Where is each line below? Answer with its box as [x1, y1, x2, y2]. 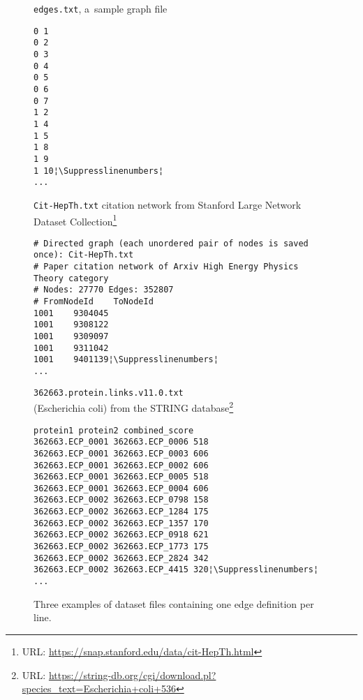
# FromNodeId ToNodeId [34, 297, 154, 307]
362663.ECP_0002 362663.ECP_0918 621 [34, 530, 209, 540]
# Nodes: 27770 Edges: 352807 [34, 285, 174, 295]
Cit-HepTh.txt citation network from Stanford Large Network [34, 197, 302, 211]
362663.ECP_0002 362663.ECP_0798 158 [34, 495, 209, 505]
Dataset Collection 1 [34, 211, 117, 228]
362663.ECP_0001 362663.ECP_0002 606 [34, 460, 209, 470]
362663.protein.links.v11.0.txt [34, 387, 184, 398]
